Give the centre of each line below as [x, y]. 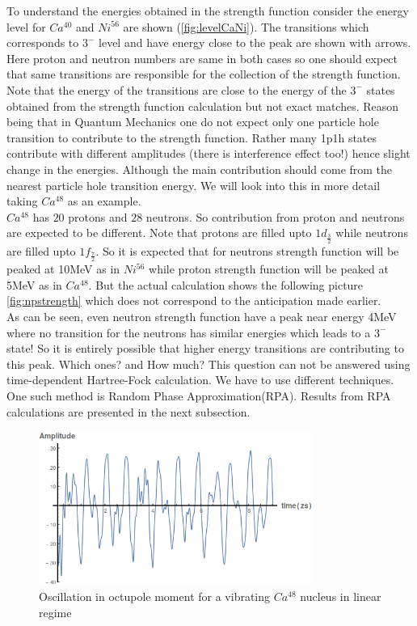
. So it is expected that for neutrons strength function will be [247, 250]
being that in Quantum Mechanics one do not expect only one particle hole [193, 122]
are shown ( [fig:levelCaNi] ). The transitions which [246, 26]
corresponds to [43, 42]
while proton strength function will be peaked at [269, 269]
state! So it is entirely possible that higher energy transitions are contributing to [205, 348]
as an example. [104, 201]
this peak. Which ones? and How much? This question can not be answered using [208, 364]
